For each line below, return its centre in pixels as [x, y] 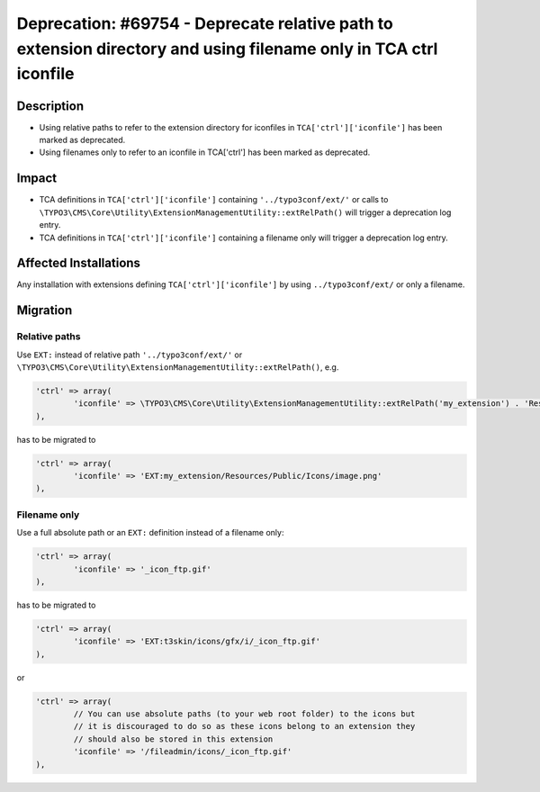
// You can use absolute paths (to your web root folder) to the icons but [244, 714]
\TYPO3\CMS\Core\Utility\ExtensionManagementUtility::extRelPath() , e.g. [178, 367]
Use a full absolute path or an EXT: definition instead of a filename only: [150, 533]
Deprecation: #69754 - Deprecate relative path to [205, 23]
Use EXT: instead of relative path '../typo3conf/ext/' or [130, 355]
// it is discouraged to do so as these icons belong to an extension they [244, 726]
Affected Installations [79, 263]
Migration [45, 310]
